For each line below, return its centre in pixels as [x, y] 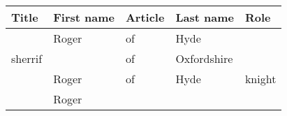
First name [84, 17]
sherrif [27, 58]
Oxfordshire [204, 58]
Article [145, 17]
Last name [205, 17]
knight [260, 79]
